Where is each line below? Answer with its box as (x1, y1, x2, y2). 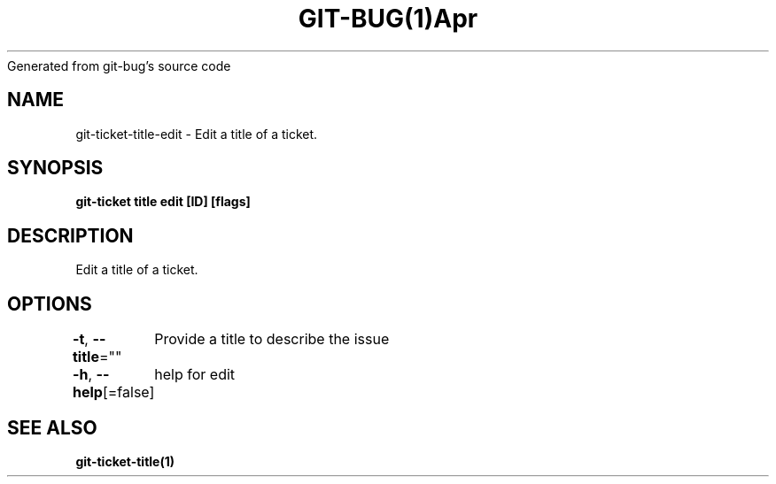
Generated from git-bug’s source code (7, 58, 231, 73)
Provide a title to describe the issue (154, 330, 390, 349)
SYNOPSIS (7, 157, 104, 180)
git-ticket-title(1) (75, 453, 175, 469)
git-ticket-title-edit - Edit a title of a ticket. (75, 126, 318, 142)
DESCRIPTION (7, 224, 134, 247)
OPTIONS (7, 292, 92, 315)
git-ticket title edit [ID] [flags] (75, 194, 251, 210)
